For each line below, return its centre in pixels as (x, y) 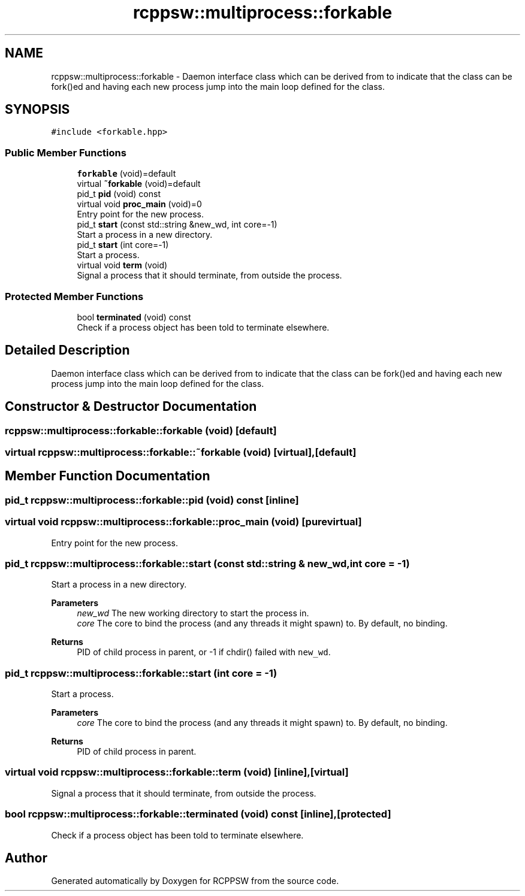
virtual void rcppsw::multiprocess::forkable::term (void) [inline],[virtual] (177, 772)
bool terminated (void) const (134, 317)
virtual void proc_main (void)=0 (139, 204)
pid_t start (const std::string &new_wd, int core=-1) (177, 225)
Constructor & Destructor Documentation (131, 407)
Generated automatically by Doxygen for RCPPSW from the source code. (195, 881)
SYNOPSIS (37, 110)
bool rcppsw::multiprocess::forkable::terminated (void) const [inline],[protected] (198, 814)
